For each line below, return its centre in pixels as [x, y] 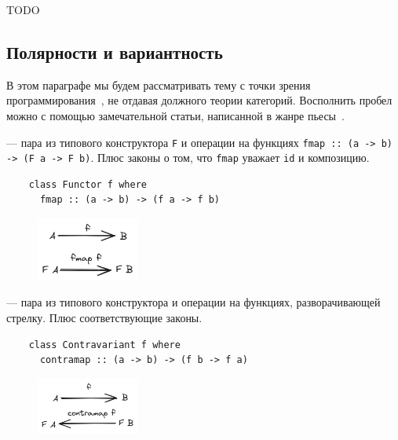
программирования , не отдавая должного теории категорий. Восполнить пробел [199, 100]
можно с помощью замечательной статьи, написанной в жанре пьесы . [175, 115]
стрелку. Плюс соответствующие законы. [104, 317]
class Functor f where [88, 184]
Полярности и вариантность [115, 51]
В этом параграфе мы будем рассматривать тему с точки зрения [159, 84]
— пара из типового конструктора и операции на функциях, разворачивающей [194, 302]
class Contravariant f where [104, 345]
